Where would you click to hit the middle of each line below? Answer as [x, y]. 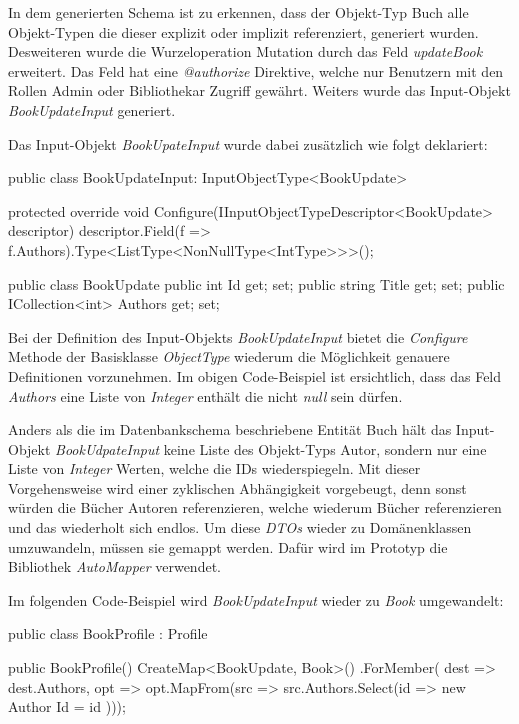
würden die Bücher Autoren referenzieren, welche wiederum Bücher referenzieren [255, 507]
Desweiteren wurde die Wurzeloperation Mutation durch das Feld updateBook [245, 51]
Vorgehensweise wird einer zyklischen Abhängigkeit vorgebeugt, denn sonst [237, 487]
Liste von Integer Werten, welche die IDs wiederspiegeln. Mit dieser [214, 468]
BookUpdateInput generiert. [92, 109]
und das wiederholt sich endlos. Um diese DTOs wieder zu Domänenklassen [240, 527]
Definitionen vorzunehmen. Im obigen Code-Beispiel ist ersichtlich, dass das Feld [255, 375]
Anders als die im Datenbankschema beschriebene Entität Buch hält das [230, 429]
